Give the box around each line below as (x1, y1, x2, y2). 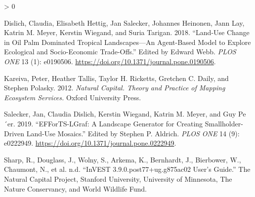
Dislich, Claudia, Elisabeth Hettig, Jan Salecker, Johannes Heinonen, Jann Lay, (4, 17, 245, 28)
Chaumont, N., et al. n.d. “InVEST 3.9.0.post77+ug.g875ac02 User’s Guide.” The (4, 164, 251, 174)
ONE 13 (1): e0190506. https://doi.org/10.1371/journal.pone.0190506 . (4, 56, 216, 66)
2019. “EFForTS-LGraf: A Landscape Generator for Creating (17, 118, 203, 128)
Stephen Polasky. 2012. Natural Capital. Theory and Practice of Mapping (4, 82, 225, 93)
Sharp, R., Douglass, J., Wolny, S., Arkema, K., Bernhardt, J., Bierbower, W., (4, 154, 241, 164)
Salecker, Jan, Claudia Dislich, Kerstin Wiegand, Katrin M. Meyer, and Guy (4, 109, 236, 119)
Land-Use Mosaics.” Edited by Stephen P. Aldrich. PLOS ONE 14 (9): (26, 128, 240, 138)
